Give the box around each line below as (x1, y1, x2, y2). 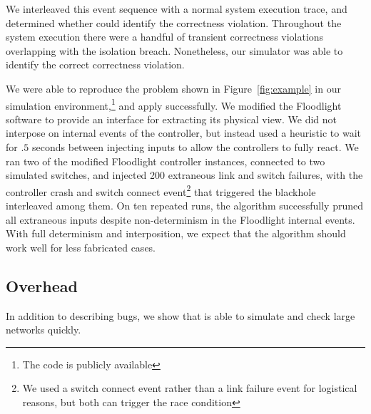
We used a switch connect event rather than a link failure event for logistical (22, 381, 357, 395)
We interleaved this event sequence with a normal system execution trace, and (6, 1, 347, 16)
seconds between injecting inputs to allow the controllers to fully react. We (32, 140, 359, 154)
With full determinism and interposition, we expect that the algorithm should (6, 226, 346, 241)
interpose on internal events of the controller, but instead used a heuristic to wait (6, 125, 361, 140)
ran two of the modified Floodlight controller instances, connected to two (6, 153, 325, 168)
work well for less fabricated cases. (6, 239, 156, 254)
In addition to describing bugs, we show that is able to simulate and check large (6, 308, 355, 323)
